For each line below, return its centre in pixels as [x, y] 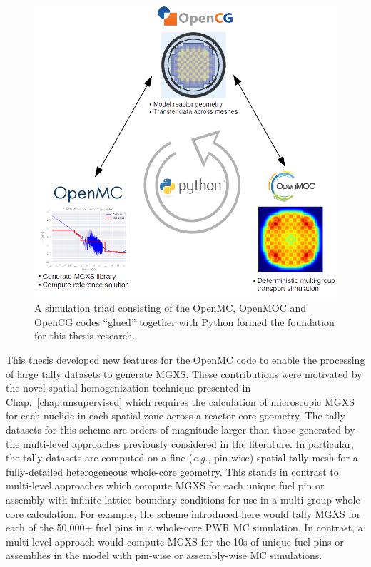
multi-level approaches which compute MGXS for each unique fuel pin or [165, 485]
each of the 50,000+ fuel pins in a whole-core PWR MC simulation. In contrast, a [184, 527]
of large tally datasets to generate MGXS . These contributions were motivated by [184, 373]
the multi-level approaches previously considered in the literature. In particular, [180, 443]
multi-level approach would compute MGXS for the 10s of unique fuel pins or [175, 541]
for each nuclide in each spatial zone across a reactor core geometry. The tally [176, 415]
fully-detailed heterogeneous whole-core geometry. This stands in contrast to [172, 471]
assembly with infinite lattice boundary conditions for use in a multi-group [169, 499]
